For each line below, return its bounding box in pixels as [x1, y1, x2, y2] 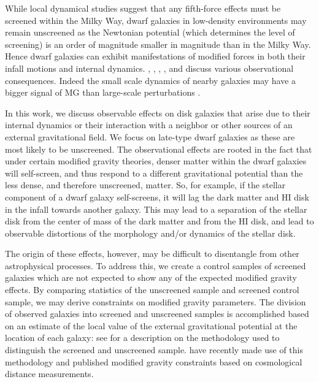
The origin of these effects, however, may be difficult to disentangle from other [5, 247, 299, 260]
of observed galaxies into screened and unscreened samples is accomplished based [5, 307, 309, 320]
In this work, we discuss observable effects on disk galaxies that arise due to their [5, 106, 310, 119]
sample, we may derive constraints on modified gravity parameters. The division [5, 295, 306, 308]
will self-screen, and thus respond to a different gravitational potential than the [5, 166, 303, 179]
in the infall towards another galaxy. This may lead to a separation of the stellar [5, 202, 307, 215]
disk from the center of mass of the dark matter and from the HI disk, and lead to [5, 215, 314, 227]
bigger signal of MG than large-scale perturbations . [5, 86, 201, 99]
